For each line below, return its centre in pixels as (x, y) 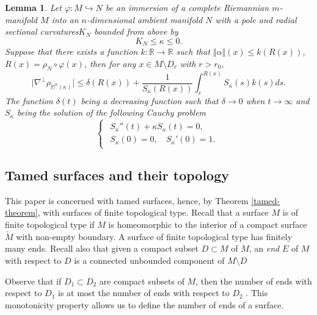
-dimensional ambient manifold (145, 19)
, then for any (110, 63)
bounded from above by (136, 31)
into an (65, 19)
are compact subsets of (142, 281)
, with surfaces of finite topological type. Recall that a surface (153, 212)
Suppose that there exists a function (71, 51)
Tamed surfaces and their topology (117, 175)
